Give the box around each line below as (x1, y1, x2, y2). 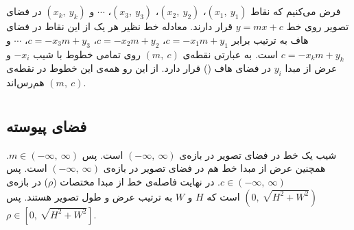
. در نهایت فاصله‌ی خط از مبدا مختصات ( (53, 174, 220, 188)
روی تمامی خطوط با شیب (33, 47, 141, 61)
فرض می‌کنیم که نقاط (250, 4, 341, 18)
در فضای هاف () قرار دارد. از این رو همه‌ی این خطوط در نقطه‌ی (6, 61, 272, 75)
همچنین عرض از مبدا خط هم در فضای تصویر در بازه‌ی (103, 161, 326, 175)
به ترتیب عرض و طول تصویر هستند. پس (6, 189, 173, 203)
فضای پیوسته (6, 115, 87, 136)
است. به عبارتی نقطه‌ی (182, 47, 279, 61)
